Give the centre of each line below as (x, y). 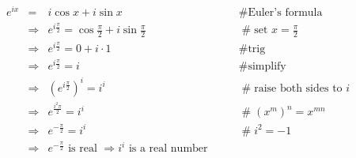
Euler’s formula (285, 13)
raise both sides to (298, 88)
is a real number (168, 149)
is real (83, 149)
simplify (267, 67)
